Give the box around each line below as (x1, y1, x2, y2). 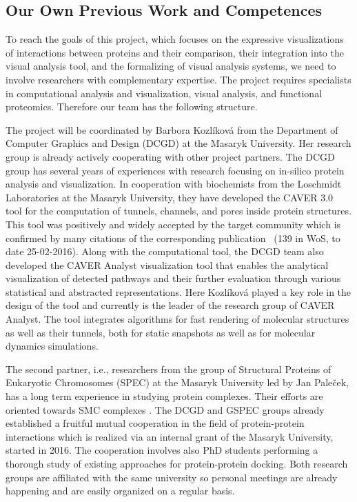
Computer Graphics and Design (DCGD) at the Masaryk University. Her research (6, 136, 351, 150)
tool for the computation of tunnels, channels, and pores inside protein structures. (6, 203, 351, 218)
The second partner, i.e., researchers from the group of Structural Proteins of (6, 361, 331, 376)
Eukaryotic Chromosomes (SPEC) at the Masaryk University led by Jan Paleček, (6, 375, 349, 390)
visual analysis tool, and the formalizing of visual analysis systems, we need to (6, 59, 336, 73)
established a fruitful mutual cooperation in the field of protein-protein (6, 416, 305, 430)
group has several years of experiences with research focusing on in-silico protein (6, 163, 345, 177)
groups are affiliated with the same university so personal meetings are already (6, 470, 338, 484)
